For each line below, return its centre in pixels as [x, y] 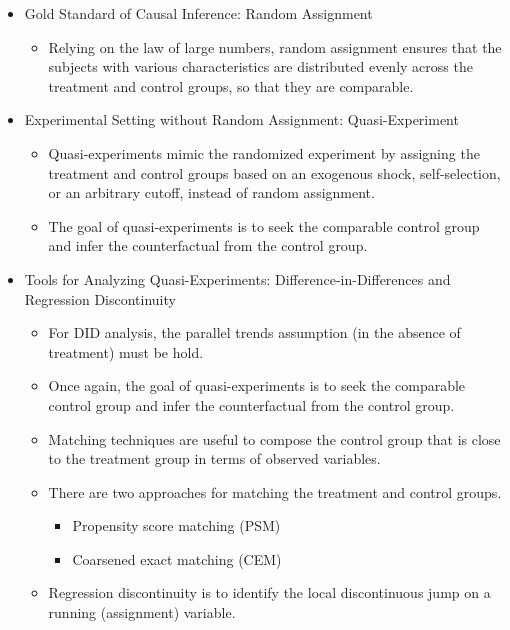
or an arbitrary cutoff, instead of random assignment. [211, 192]
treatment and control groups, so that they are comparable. [231, 85]
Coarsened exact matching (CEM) [177, 558]
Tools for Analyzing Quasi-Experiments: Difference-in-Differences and [237, 278]
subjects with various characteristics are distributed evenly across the [260, 66]
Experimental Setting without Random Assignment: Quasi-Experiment [241, 119]
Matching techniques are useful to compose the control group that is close [274, 438]
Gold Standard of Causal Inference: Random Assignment [198, 13]
